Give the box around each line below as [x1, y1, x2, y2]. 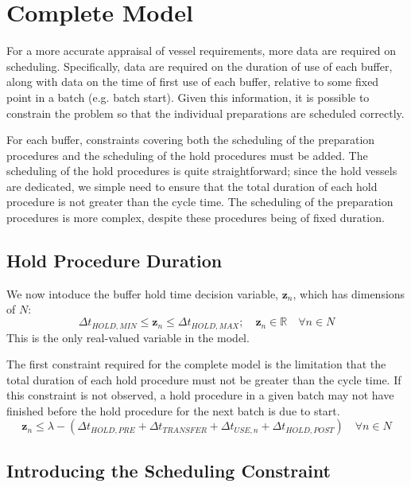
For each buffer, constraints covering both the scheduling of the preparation [6, 131, 375, 148]
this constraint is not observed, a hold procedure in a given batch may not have [6, 387, 394, 403]
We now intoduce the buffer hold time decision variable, [6, 285, 278, 302]
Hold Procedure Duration [6, 248, 223, 273]
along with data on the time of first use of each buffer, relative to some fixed [6, 73, 379, 90]
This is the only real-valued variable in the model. [6, 329, 250, 345]
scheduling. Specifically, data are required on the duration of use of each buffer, [6, 57, 393, 74]
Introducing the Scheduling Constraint [6, 458, 331, 482]
